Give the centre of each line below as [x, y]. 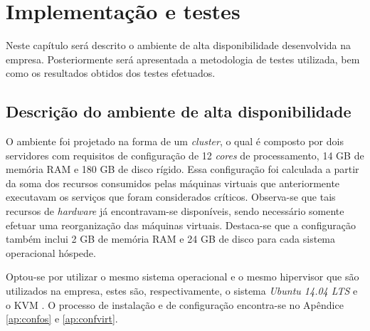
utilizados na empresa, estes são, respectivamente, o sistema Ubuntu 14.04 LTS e [182, 291]
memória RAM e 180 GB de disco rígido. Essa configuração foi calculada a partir [183, 169]
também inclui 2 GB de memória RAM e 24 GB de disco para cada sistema [171, 239]
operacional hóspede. [51, 252]
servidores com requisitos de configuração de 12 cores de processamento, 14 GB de [185, 155]
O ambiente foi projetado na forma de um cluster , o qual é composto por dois [175, 141]
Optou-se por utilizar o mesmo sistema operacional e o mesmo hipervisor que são [183, 277]
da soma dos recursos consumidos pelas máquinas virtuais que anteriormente [173, 183]
